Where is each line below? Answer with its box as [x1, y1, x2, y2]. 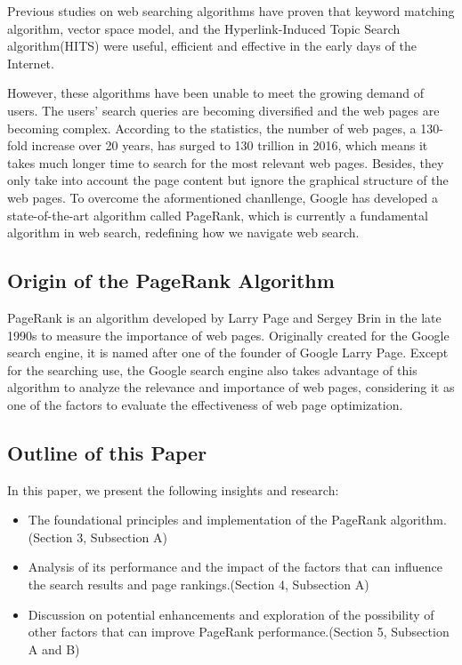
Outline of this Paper [7, 438, 207, 466]
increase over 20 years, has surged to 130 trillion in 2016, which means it [31, 136, 428, 155]
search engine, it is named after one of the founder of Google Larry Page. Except [7, 343, 449, 362]
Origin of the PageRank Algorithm [7, 267, 335, 294]
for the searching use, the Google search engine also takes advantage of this [7, 360, 417, 379]
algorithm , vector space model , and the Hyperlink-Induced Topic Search [7, 19, 401, 37]
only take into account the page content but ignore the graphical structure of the [7, 171, 449, 189]
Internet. [7, 53, 54, 72]
